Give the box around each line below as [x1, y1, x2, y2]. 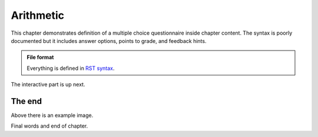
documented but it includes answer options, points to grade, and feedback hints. [11, 37, 207, 44]
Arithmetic [11, 9, 65, 22]
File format [26, 54, 54, 61]
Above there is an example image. [11, 112, 94, 119]
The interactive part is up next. [11, 81, 85, 88]
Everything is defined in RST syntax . [26, 65, 115, 72]
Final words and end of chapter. [11, 122, 88, 129]
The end [11, 96, 42, 106]
